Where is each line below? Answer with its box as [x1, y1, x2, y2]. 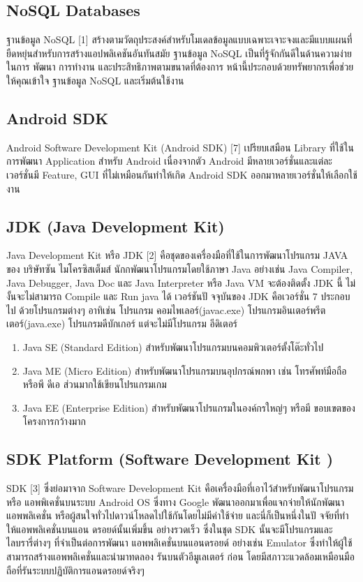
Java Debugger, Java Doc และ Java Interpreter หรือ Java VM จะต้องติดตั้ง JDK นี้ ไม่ [6, 275, 356, 290]
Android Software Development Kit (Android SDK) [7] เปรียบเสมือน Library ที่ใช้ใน [6, 140, 354, 154]
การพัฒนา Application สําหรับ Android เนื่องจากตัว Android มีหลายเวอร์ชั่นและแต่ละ [6, 154, 332, 168]
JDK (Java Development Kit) [6, 215, 225, 237]
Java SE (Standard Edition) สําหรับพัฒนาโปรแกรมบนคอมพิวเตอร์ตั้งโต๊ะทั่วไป [22, 339, 324, 354]
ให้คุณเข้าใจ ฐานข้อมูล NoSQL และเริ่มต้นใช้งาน [6, 73, 184, 87]
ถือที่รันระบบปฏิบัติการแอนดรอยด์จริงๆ [6, 562, 145, 577]
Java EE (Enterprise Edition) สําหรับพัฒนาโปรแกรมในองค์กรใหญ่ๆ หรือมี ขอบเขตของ [22, 400, 355, 415]
